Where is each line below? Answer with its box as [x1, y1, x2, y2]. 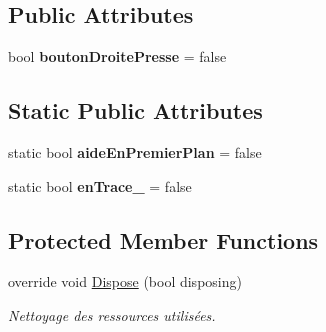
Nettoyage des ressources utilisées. [8, 304, 216, 325]
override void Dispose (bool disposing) [8, 271, 242, 292]
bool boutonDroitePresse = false [8, 46, 227, 67]
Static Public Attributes [8, 95, 263, 126]
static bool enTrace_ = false [8, 175, 192, 196]
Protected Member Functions [8, 224, 319, 255]
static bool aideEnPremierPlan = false [8, 142, 262, 162]
